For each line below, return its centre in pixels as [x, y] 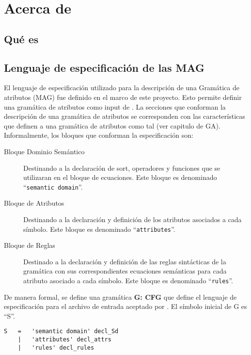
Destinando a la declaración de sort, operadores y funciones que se [122, 168]
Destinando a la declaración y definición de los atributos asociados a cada [133, 219]
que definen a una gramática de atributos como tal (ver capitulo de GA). [112, 125]
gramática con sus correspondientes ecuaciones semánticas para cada [125, 271]
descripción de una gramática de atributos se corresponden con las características [125, 116]
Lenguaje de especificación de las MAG [104, 67]
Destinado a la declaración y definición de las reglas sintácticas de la [125, 261]
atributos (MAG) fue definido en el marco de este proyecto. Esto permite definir [123, 97]
